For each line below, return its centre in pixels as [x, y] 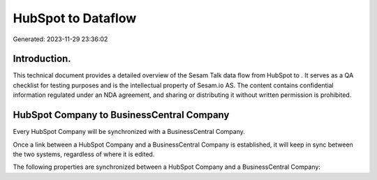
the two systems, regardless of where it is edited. [84, 154]
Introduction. [42, 59]
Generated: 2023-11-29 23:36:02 [60, 39]
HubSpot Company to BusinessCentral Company [121, 115]
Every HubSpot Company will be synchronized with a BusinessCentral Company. [129, 132]
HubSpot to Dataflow [75, 18]
